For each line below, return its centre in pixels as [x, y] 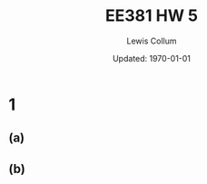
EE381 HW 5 [152, 16]
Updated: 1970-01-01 [152, 58]
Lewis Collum [152, 41]
